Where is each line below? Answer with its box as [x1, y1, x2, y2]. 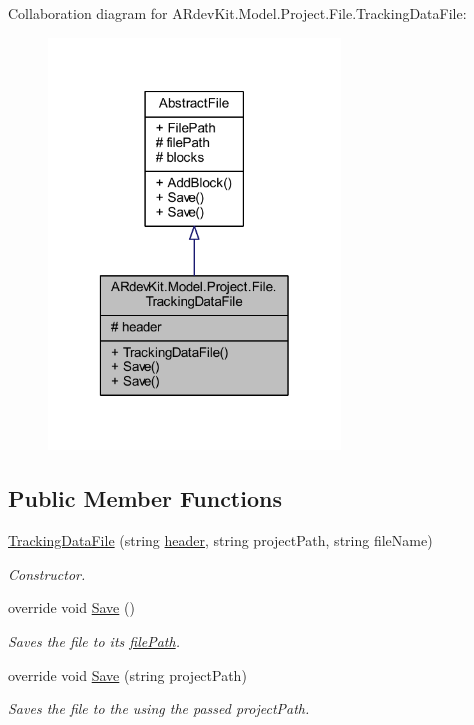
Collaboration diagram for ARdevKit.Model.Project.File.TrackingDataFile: [8, 3, 467, 23]
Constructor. [8, 563, 86, 584]
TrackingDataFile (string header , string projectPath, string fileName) [8, 530, 433, 551]
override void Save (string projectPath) [8, 664, 247, 685]
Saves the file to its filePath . [8, 631, 180, 651]
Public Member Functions [8, 483, 282, 514]
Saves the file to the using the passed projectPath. [8, 698, 310, 719]
